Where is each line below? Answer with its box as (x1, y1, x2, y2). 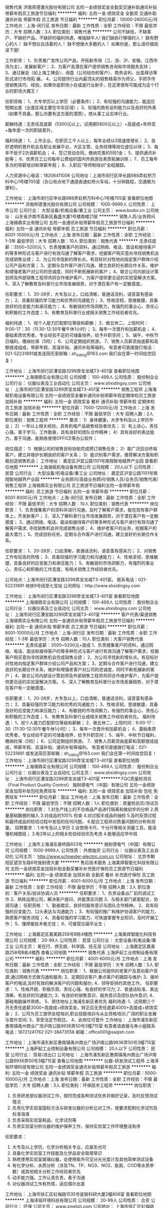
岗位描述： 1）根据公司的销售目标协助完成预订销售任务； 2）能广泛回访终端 (5, 445, 158, 451)
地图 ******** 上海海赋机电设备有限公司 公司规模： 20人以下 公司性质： (9, 464, 155, 470)
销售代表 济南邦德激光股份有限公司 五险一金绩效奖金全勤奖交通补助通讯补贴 (5, 4, 157, 10)
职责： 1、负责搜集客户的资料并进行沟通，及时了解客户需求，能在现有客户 (5, 507, 154, 512)
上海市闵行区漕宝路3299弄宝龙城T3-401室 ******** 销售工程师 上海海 (14, 386, 157, 392)
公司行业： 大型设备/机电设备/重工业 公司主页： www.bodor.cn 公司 (19, 208, 155, 213)
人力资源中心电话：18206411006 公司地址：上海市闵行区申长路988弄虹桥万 (5, 173, 156, 178)
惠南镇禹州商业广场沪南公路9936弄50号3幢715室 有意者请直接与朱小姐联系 (5, 1022, 156, 1029)
